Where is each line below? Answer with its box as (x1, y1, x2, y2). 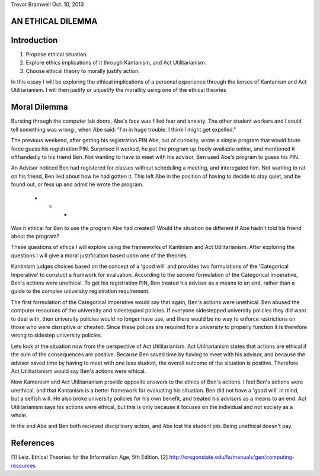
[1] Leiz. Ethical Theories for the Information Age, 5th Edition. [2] (11, 453, 168, 461)
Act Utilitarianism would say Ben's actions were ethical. (11, 368, 146, 375)
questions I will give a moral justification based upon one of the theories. (11, 252, 188, 259)
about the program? (11, 233, 59, 240)
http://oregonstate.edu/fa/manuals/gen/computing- (169, 453, 295, 461)
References (11, 438, 55, 448)
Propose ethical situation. (25, 50, 88, 57)
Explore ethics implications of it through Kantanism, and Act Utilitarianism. (25, 59, 207, 66)
